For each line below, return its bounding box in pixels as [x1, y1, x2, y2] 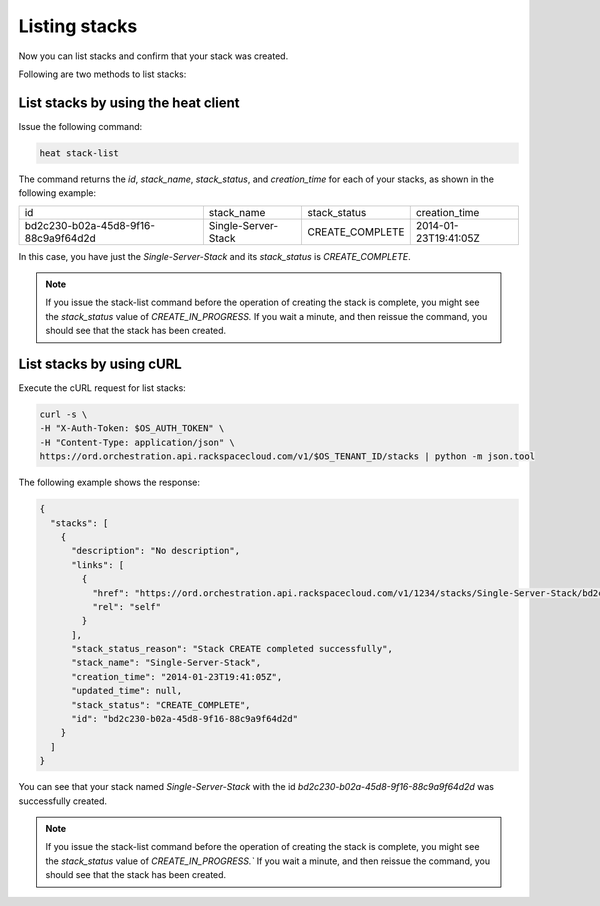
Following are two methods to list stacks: [18, 68, 187, 80]
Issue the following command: [18, 120, 143, 132]
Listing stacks [18, 15, 138, 37]
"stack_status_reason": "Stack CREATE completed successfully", [71, 643, 394, 655]
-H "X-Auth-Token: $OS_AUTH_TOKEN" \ [39, 423, 225, 434]
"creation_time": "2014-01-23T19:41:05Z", [71, 671, 283, 682]
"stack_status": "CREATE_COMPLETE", [71, 699, 251, 710]
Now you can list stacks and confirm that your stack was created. [18, 50, 289, 62]
